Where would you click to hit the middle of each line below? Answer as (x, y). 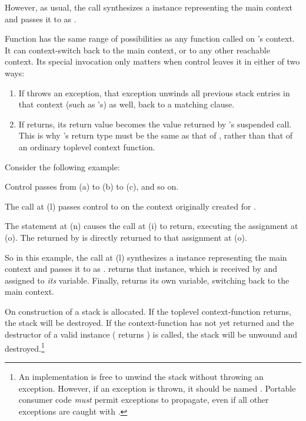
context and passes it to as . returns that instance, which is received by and (141, 269)
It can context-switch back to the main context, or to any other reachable (137, 50)
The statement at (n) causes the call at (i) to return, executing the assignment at (152, 226)
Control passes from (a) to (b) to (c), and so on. (92, 186)
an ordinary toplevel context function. (87, 146)
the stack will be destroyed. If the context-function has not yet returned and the (149, 323)
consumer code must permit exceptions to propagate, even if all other (144, 400)
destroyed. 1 (25, 347)
